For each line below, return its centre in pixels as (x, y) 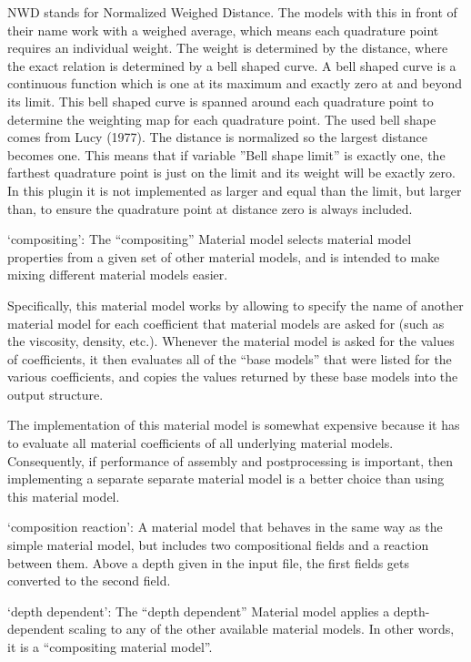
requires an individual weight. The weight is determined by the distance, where (228, 48)
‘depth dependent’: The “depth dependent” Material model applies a (199, 611)
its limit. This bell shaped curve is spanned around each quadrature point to (220, 101)
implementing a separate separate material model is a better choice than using (226, 479)
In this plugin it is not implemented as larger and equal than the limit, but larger (235, 190)
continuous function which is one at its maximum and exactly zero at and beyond (235, 83)
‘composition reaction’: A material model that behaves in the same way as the (225, 527)
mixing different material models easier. (118, 275)
